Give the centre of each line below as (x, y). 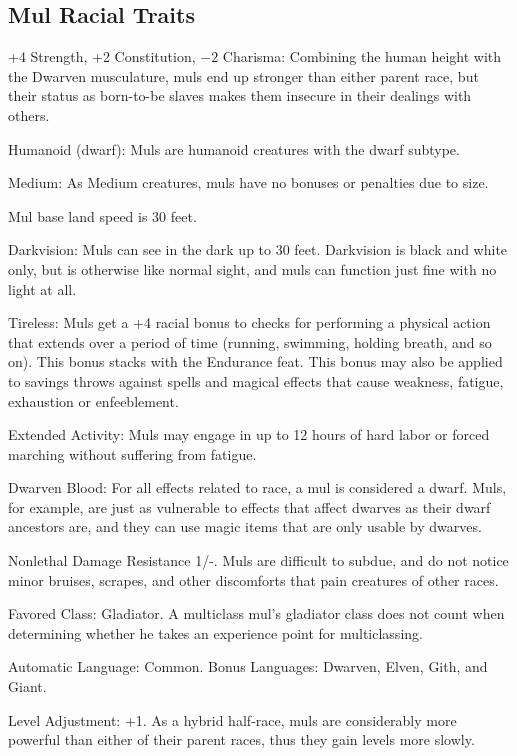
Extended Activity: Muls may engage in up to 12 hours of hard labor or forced (249, 434)
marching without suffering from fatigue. (132, 453)
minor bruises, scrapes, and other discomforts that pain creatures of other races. (253, 579)
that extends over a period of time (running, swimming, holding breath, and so (250, 341)
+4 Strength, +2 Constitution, (102, 56)
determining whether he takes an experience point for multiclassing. (215, 632)
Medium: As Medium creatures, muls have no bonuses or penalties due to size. (248, 182)
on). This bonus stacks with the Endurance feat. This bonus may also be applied (255, 361)
